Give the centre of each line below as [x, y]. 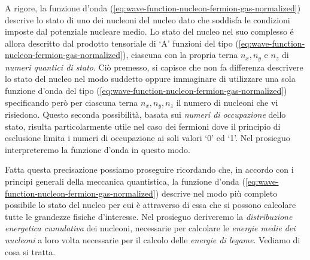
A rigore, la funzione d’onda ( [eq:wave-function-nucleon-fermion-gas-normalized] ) [153, 8]
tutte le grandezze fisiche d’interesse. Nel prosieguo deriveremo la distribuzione [149, 216]
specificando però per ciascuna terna [72, 102]
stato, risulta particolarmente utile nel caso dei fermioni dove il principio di [143, 126]
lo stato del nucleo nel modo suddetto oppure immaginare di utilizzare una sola [150, 79]
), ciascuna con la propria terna [180, 55]
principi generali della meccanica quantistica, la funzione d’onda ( [125, 181]
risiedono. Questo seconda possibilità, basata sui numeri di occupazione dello [145, 114]
